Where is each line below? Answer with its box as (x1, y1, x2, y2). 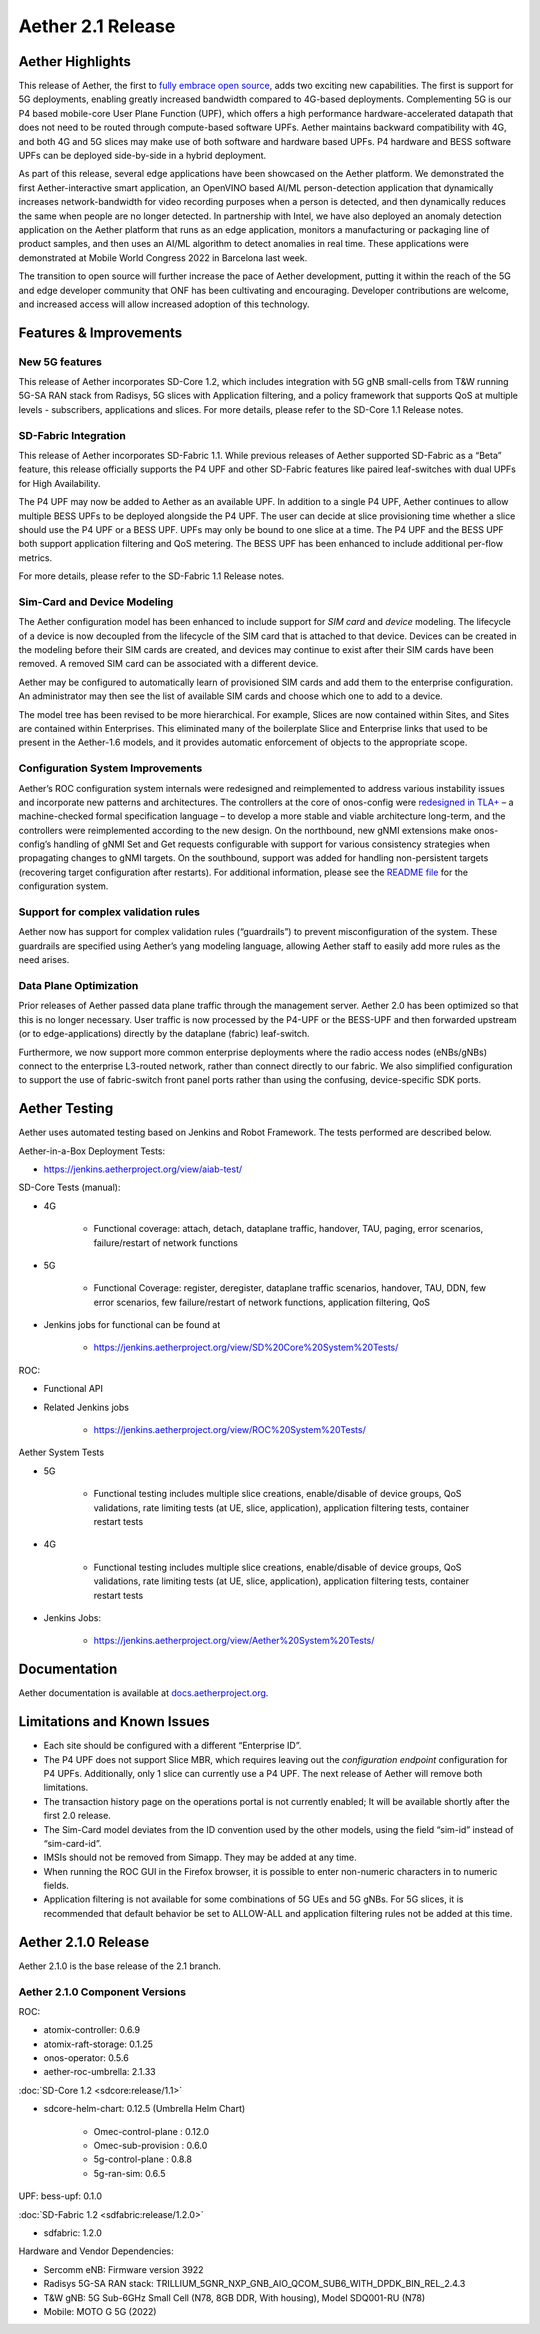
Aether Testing (18, 1100, 114, 1117)
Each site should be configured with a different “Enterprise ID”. (43, 1740, 302, 1752)
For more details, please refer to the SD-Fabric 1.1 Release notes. (18, 570, 285, 582)
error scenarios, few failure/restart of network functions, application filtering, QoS (93, 1296, 430, 1308)
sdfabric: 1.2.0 (43, 2226, 102, 2239)
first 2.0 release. (43, 1810, 112, 1822)
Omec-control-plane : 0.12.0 (93, 2125, 210, 2137)
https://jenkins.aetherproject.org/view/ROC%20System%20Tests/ (93, 1424, 367, 1436)
